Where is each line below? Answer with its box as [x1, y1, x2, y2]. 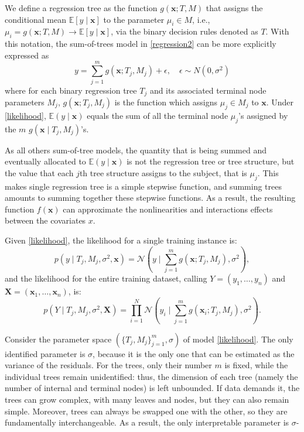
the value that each [5, 166, 74, 179]
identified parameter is [5, 347, 86, 359]
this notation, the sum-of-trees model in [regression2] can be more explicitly [5, 37, 276, 50]
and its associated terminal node [149, 84, 267, 96]
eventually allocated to [5, 155, 86, 167]
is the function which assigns [114, 95, 218, 108]
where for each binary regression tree [5, 84, 137, 96]
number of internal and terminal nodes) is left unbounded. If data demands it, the [5, 382, 300, 394]
